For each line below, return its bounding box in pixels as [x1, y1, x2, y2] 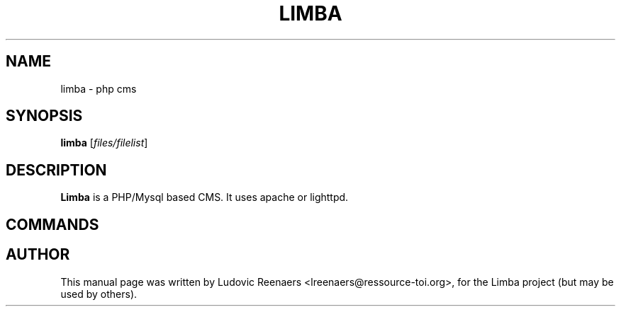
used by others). [60, 287, 138, 300]
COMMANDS [6, 215, 99, 233]
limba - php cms [60, 82, 137, 95]
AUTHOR [6, 245, 70, 264]
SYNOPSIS [6, 107, 83, 125]
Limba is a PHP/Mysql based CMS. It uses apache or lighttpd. [60, 191, 349, 204]
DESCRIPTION [6, 161, 107, 179]
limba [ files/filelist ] [60, 137, 148, 149]
